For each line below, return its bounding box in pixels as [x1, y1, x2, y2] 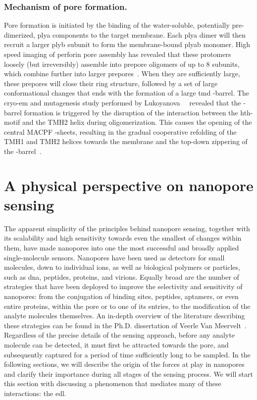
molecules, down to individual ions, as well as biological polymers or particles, [4, 262, 240, 272]
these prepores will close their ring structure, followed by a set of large [4, 78, 218, 88]
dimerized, [4, 29, 36, 40]
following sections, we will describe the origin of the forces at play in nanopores [4, 359, 245, 369]
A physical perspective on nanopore [4, 175, 254, 195]
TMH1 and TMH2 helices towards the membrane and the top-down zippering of [4, 136, 248, 147]
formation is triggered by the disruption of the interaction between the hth [24, 107, 251, 117]
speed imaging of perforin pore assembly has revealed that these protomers [4, 49, 231, 59]
